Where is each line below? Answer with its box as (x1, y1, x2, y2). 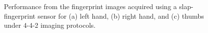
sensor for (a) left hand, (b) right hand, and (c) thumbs (37, 11, 204, 21)
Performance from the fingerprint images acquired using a (4, 1, 177, 11)
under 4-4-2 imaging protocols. (4, 20, 96, 30)
